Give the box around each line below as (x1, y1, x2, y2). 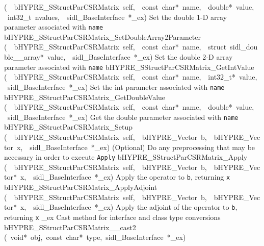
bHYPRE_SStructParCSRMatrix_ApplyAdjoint (4, 182, 157, 192)
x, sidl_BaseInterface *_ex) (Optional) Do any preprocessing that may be (16, 141, 255, 152)
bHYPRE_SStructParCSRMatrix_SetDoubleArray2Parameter (4, 31, 201, 42)
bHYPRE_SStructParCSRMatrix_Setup (4, 121, 133, 132)
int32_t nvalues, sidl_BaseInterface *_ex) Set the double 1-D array (7, 11, 227, 22)
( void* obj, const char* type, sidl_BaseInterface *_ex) (4, 232, 186, 242)
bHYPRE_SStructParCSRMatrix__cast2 (4, 222, 136, 232)
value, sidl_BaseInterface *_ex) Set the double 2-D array (47, 52, 233, 62)
